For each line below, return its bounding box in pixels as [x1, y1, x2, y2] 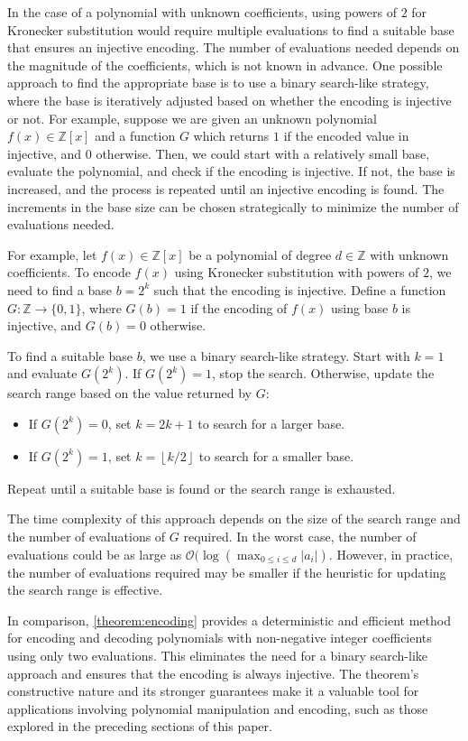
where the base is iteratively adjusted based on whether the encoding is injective [7, 90, 452, 109]
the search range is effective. [7, 580, 163, 599]
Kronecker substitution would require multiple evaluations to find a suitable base [7, 20, 454, 39]
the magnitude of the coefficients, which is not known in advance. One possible [7, 55, 443, 74]
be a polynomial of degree [188, 245, 332, 264]
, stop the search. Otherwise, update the [212, 364, 435, 383]
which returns [193, 126, 270, 145]
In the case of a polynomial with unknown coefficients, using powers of [7, 3, 397, 21]
